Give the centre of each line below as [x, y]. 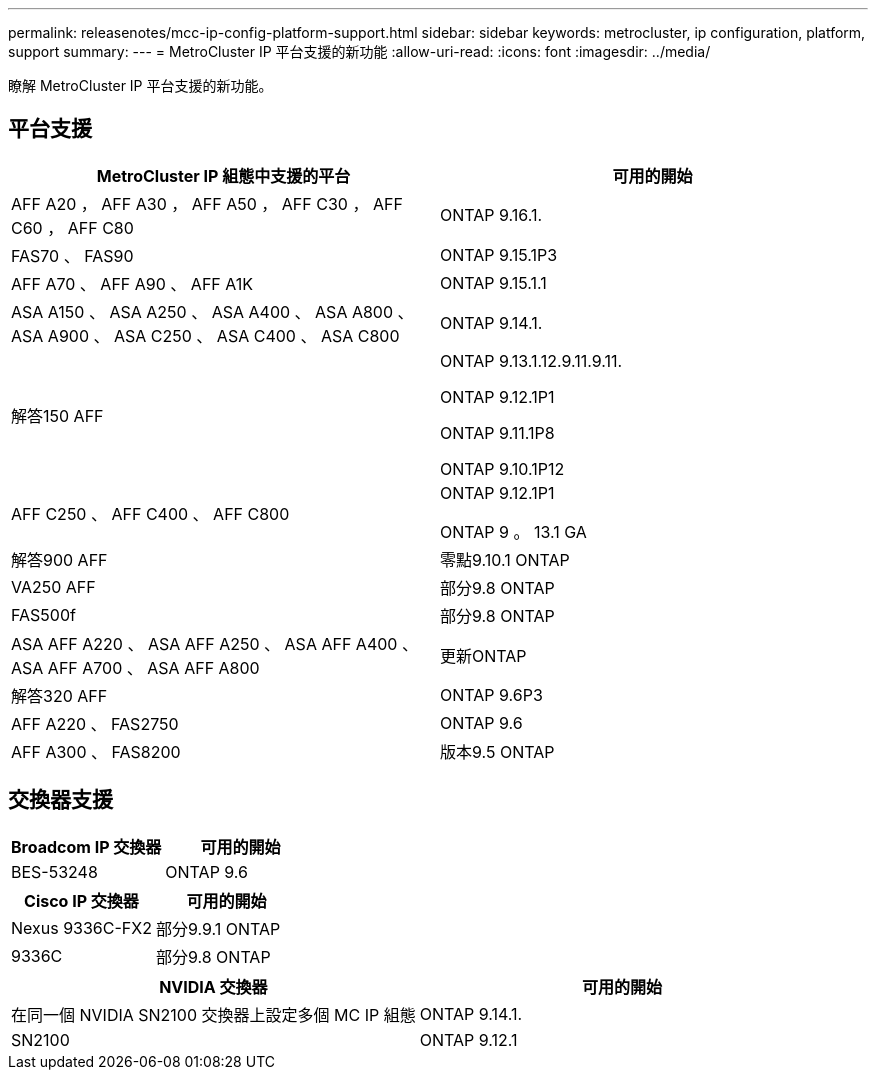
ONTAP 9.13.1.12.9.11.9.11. [531, 360]
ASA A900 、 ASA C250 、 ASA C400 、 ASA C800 [205, 335]
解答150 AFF [57, 415]
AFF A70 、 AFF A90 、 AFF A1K [132, 283]
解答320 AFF [59, 695]
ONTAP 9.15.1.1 [493, 282]
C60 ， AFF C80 [72, 227]
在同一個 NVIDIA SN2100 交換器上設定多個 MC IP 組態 [213, 1014]
